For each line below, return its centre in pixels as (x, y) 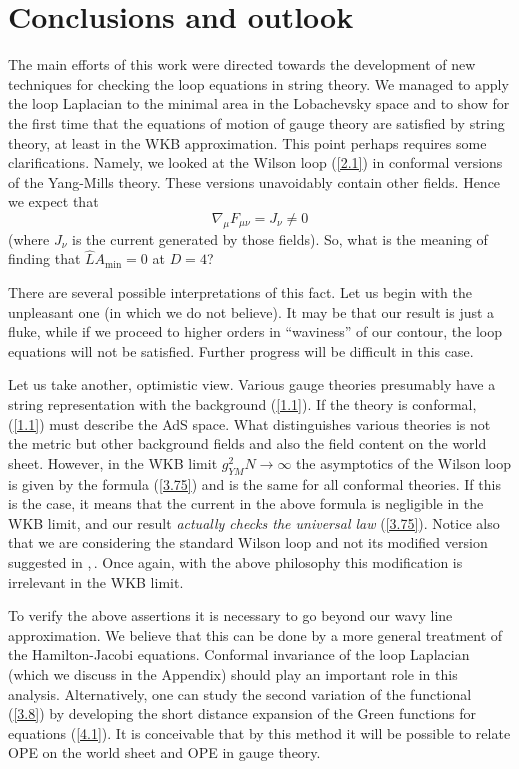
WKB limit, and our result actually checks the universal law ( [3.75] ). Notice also (254, 522)
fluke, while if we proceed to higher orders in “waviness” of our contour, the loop (255, 331)
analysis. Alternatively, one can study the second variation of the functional (240, 693)
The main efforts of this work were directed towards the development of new (242, 64)
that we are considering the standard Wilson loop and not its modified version (248, 542)
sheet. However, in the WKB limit (113, 462)
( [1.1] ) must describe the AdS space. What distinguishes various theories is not (249, 423)
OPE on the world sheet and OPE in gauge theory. (164, 752)
